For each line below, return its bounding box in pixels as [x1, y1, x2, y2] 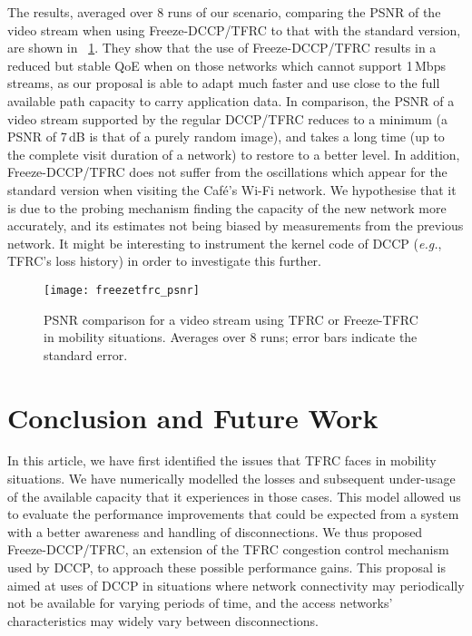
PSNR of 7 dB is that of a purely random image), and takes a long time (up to [7, 127, 445, 146]
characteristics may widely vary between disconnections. [7, 611, 319, 630]
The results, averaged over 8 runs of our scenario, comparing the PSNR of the [7, 3, 441, 21]
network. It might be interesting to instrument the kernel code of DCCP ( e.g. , [7, 233, 442, 252]
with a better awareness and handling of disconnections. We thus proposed [7, 522, 423, 541]
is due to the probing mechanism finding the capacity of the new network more [7, 198, 447, 217]
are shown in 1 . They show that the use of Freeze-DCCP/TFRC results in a [7, 38, 437, 57]
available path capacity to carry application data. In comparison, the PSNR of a [7, 91, 455, 110]
